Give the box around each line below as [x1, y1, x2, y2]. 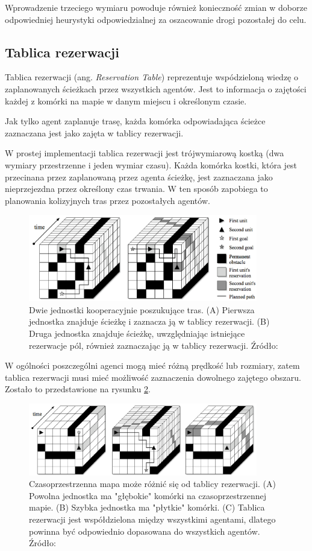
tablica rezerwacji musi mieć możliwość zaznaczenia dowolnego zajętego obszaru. [5, 371, 301, 383]
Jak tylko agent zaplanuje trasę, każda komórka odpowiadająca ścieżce [5, 115, 266, 127]
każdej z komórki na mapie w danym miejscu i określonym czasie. [5, 94, 247, 107]
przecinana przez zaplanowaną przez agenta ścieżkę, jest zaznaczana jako [5, 170, 273, 183]
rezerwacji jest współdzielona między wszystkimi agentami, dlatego [29, 513, 276, 526]
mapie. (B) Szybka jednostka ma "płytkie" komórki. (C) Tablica [29, 501, 265, 514]
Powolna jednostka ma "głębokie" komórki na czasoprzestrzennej [29, 489, 267, 502]
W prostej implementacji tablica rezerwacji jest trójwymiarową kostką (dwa [5, 147, 284, 159]
